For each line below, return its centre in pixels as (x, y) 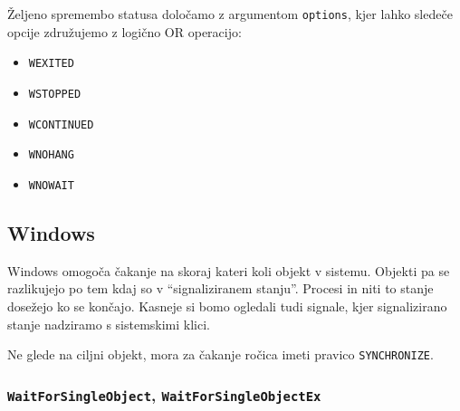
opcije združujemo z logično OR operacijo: (125, 31)
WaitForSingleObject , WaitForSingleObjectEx (164, 394)
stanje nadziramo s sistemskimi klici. (109, 324)
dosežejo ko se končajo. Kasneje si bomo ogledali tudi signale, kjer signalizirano (227, 306)
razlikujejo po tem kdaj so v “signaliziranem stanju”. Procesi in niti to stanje (220, 288)
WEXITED (51, 64)
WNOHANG (51, 155)
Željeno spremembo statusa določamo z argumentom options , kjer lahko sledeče (230, 14)
